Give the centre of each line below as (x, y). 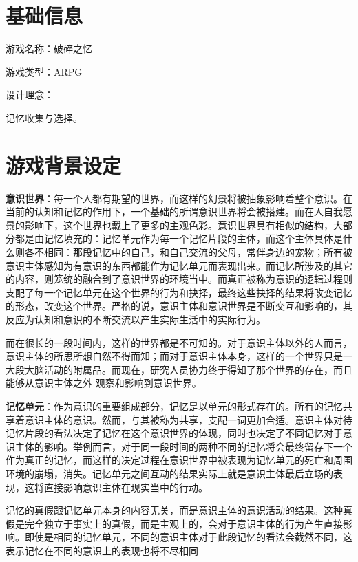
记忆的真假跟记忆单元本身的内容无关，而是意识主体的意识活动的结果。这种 (174, 510)
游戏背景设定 (64, 165)
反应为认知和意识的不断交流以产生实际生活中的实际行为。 (136, 319)
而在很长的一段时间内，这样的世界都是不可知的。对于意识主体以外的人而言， (179, 342)
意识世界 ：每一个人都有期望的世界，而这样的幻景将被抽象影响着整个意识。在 (179, 198)
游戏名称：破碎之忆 (49, 48)
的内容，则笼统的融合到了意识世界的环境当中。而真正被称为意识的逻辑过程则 (179, 279)
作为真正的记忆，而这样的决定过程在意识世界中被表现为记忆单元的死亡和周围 (179, 460)
